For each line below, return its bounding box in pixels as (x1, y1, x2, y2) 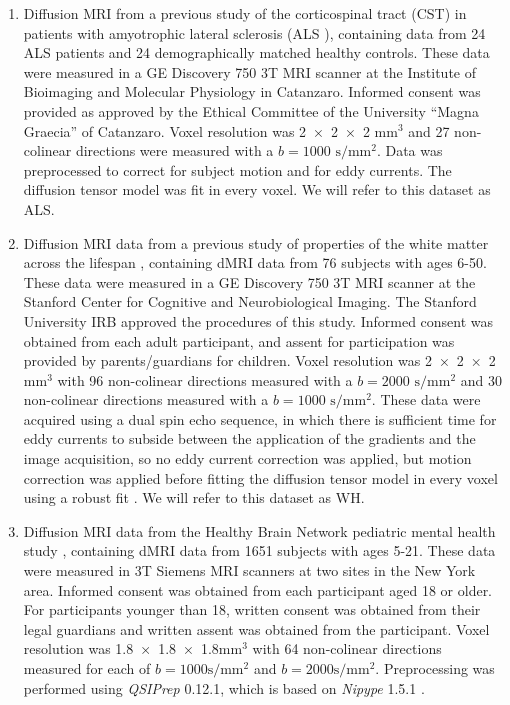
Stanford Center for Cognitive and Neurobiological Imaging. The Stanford (23, 291, 477, 312)
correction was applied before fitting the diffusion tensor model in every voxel (23, 467, 498, 488)
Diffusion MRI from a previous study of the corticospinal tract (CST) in (23, 3, 467, 23)
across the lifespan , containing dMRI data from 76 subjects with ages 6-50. (23, 252, 487, 273)
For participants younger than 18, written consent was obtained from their (23, 599, 481, 620)
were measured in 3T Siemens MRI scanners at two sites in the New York (23, 560, 476, 581)
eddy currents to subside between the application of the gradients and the (23, 428, 476, 449)
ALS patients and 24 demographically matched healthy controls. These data (23, 42, 490, 63)
